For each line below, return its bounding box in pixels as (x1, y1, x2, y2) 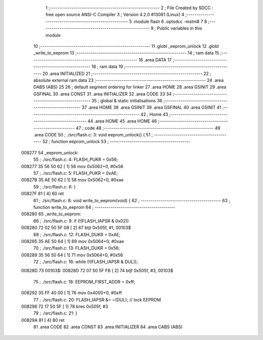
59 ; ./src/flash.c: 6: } (33, 184, 76, 189)
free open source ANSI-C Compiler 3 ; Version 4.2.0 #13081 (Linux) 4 (45, 12, 185, 18)
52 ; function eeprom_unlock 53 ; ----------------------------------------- (42, 139, 190, 145)
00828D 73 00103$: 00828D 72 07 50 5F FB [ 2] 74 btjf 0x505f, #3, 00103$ (21, 268, 173, 274)
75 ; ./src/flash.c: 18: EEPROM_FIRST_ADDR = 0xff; (33, 279, 135, 284)
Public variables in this (157, 25, 202, 31)
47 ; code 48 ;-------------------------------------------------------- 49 (75, 125, 221, 131)
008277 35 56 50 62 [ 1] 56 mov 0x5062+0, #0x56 (21, 163, 124, 169)
